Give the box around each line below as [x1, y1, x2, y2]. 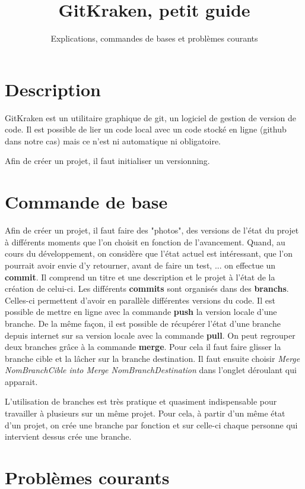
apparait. [5, 375, 38, 387]
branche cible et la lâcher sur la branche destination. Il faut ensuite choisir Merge [5, 352, 300, 364]
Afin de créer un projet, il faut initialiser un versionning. [5, 154, 210, 167]
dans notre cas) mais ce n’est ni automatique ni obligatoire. [5, 134, 221, 147]
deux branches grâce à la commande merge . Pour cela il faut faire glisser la [5, 340, 281, 353]
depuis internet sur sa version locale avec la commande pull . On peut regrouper [5, 329, 296, 341]
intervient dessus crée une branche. [5, 430, 132, 443]
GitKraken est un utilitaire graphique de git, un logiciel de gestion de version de [5, 111, 296, 124]
